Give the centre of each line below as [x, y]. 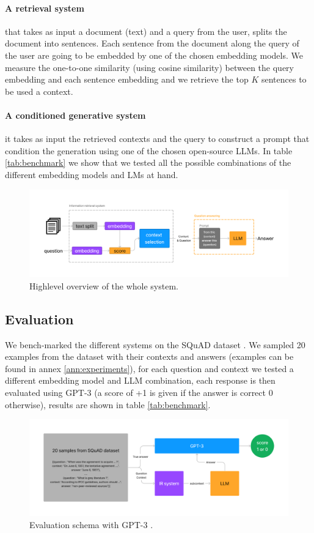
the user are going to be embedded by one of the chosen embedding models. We [154, 55]
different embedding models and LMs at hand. [92, 174]
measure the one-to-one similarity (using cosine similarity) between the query [150, 67]
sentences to [284, 79]
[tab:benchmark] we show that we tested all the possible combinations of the [148, 162]
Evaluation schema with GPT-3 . [91, 524]
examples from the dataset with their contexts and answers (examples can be [149, 356]
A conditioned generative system [75, 115]
